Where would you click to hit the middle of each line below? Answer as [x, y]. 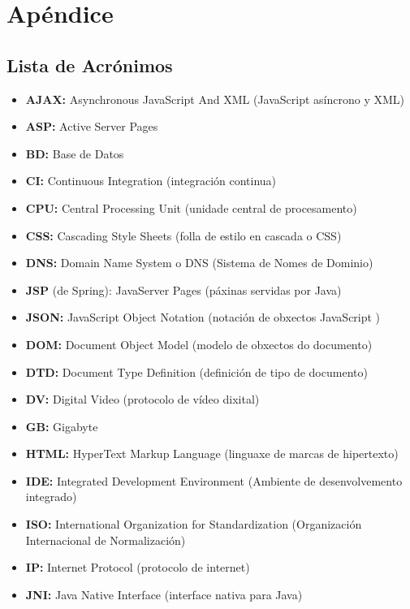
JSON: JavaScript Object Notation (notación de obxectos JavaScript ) [203, 317]
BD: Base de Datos [75, 153]
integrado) [51, 497]
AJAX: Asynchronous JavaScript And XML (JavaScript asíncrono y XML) [215, 99]
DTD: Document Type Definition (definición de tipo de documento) [196, 371]
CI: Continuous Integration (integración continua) [151, 181]
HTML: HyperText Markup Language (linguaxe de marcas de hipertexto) [212, 454]
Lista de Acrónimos [90, 65]
